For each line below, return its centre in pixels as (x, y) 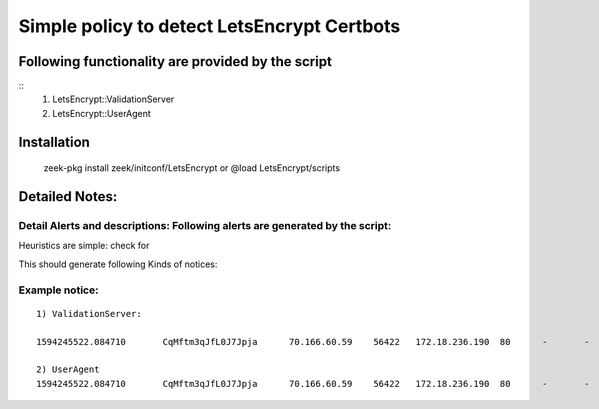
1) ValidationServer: (89, 313)
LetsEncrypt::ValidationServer (113, 99)
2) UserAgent (68, 369)
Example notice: (58, 290)
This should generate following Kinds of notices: (118, 264)
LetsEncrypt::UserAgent (102, 113)
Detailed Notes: (68, 196)
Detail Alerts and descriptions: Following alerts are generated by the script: (205, 226)
